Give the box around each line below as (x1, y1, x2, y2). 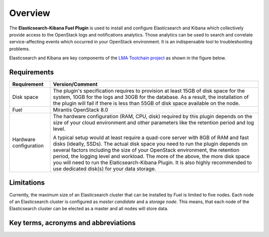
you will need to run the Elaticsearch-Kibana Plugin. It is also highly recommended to (53, 159, 252, 166)
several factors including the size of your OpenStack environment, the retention (53, 147, 240, 154)
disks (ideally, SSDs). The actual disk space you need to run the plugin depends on (53, 140, 248, 147)
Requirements (9, 68, 54, 76)
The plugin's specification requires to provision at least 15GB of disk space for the (53, 87, 245, 94)
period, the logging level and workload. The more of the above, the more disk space (53, 153, 250, 160)
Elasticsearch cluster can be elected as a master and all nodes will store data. (9, 206, 169, 212)
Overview (9, 7, 50, 18)
